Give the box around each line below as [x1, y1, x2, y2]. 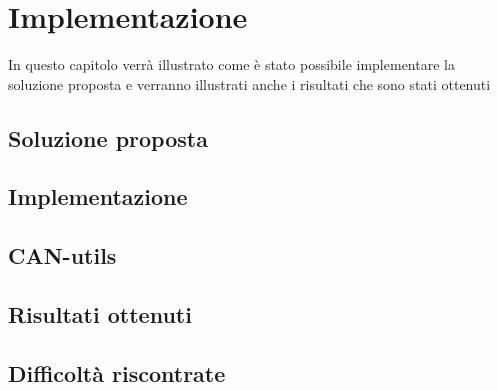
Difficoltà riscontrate [8, 357, 226, 388]
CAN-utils [8, 240, 117, 271]
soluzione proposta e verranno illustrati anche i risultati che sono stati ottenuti [8, 73, 491, 94]
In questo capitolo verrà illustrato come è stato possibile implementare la [8, 54, 455, 75]
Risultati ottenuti [8, 299, 192, 330]
